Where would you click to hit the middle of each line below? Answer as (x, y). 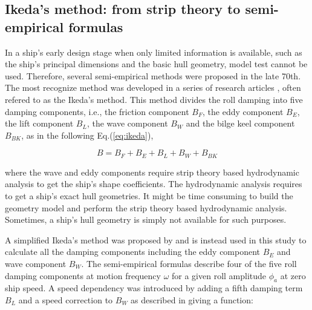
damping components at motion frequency (83, 275)
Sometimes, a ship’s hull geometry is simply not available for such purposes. (146, 219)
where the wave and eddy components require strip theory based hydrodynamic (152, 172)
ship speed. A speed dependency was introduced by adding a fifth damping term (154, 288)
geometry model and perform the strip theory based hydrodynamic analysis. (146, 207)
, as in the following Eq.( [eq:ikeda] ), (87, 135)
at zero (293, 275)
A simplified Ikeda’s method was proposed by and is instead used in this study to (156, 239)
